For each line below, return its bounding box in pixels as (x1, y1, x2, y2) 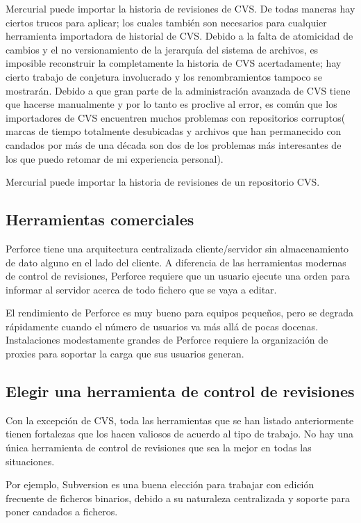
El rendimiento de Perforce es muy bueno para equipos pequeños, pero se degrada (6, 305, 354, 320)
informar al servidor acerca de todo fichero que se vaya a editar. (6, 282, 277, 296)
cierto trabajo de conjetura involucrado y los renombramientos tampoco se (6, 69, 322, 83)
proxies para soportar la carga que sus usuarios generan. (6, 346, 244, 361)
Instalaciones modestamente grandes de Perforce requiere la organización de (6, 332, 328, 347)
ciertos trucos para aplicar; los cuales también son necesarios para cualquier (6, 15, 327, 29)
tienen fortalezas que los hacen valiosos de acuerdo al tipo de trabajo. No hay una (6, 426, 353, 441)
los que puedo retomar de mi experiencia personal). (6, 151, 224, 166)
